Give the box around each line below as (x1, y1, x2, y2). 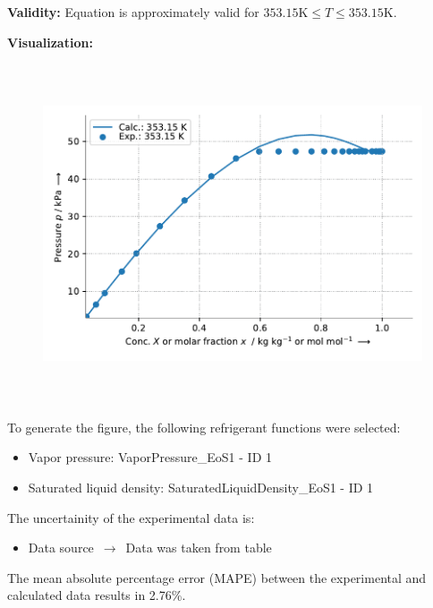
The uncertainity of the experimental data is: (7, 508, 255, 527)
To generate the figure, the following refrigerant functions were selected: (7, 417, 401, 436)
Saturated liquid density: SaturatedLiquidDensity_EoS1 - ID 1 (28, 477, 374, 496)
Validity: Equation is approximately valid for (7, 3, 259, 21)
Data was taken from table (125, 538, 272, 557)
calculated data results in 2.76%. (7, 586, 186, 604)
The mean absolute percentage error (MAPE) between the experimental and (7, 568, 427, 587)
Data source (28, 538, 94, 557)
